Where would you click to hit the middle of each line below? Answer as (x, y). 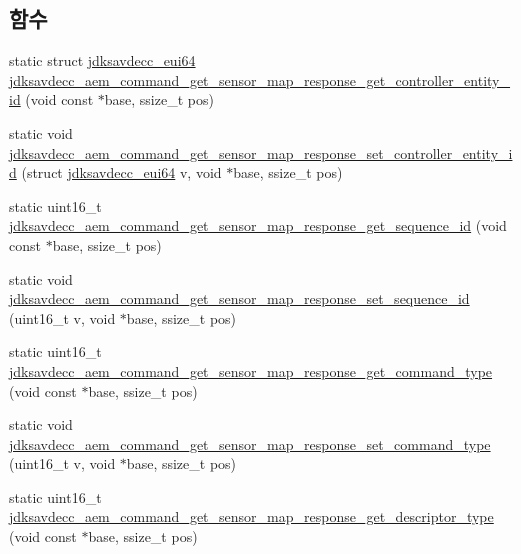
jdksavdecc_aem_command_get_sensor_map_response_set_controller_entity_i (261, 152)
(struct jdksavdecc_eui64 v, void (121, 172)
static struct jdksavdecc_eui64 (102, 60)
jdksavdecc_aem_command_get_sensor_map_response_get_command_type (251, 370)
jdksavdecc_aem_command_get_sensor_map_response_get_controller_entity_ (260, 79)
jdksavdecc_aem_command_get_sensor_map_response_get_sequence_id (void (258, 225)
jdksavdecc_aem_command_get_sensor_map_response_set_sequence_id (239, 298)
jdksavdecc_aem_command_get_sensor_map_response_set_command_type (250, 443)
